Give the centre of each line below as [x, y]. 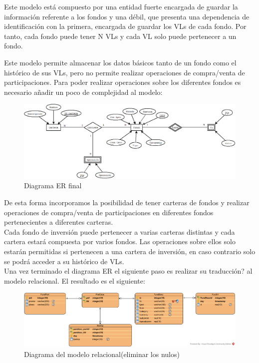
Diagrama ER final [53, 185]
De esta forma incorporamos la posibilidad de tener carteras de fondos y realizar [127, 202]
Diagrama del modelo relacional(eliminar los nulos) [102, 354]
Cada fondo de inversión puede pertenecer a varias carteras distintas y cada [120, 231]
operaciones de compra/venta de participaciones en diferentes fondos [109, 212]
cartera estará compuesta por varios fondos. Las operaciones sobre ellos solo [120, 241]
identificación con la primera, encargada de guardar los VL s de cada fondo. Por [125, 26]
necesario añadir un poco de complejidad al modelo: [83, 92]
